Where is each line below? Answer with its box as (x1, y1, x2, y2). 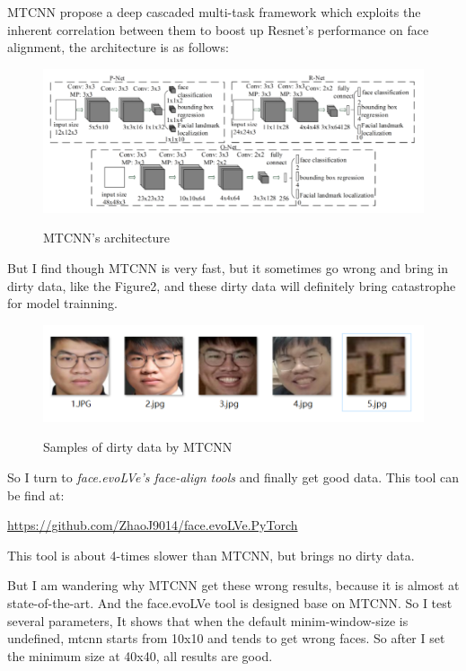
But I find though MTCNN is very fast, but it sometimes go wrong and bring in (7, 259, 449, 278)
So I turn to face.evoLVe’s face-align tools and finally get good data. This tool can (7, 467, 460, 486)
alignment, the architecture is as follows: (7, 38, 229, 57)
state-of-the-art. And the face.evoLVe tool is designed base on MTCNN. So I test (7, 593, 453, 612)
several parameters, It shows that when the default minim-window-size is (7, 611, 409, 630)
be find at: (7, 485, 65, 504)
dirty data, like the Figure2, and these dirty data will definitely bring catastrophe (7, 276, 456, 295)
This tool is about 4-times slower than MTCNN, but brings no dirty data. (7, 545, 415, 564)
